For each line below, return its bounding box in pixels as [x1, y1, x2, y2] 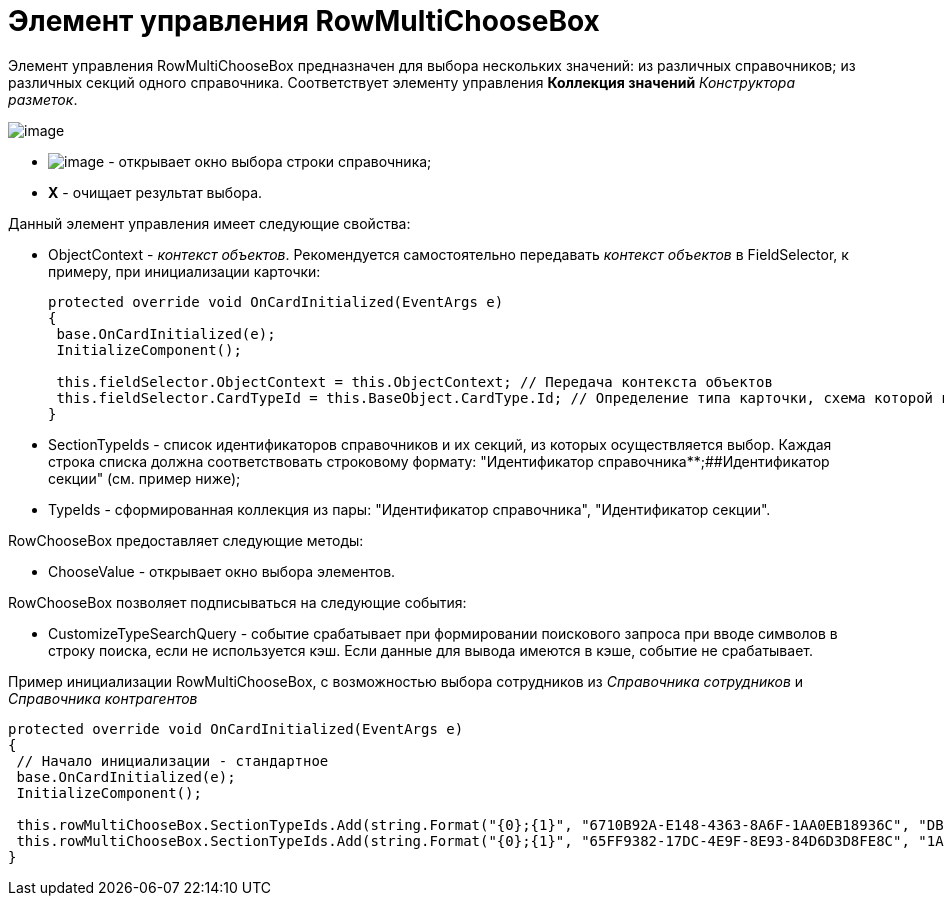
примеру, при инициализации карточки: [48, 262, 321, 280]
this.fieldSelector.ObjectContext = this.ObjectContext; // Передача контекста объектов [56, 373, 773, 390]
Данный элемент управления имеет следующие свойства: [8, 214, 411, 232]
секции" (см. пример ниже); [48, 469, 241, 487]
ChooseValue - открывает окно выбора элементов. [48, 562, 396, 580]
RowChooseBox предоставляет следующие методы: [8, 531, 364, 549]
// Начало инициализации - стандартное [16, 752, 329, 769]
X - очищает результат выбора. [48, 183, 263, 201]
